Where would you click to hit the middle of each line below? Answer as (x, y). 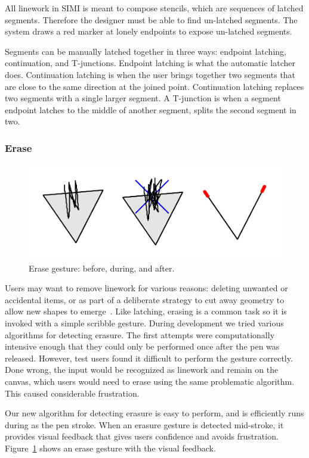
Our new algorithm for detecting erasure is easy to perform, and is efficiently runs (154, 413)
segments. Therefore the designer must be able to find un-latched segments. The (151, 19)
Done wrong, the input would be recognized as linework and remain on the (142, 370)
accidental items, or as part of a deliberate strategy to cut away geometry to (145, 299)
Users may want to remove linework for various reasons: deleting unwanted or (146, 288)
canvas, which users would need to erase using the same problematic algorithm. (150, 381)
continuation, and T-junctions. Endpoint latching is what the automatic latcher (150, 63)
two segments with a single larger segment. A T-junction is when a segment (143, 98)
